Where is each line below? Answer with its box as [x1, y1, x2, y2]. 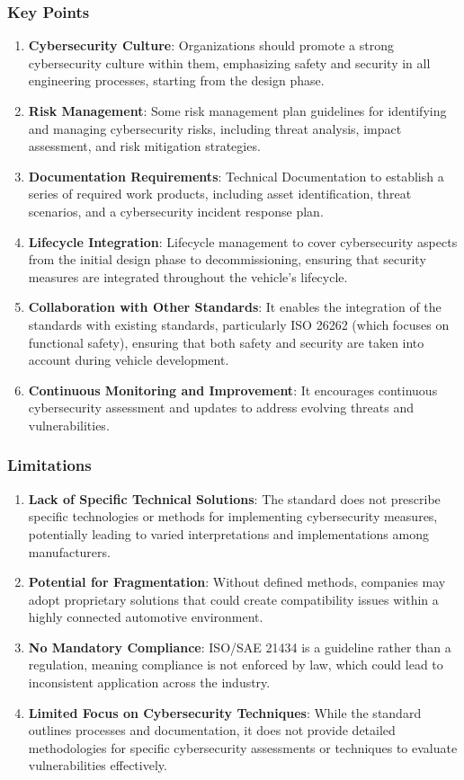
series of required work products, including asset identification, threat [28, 184, 412, 203]
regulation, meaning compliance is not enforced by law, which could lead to [28, 655, 443, 674]
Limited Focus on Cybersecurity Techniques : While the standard [28, 703, 422, 722]
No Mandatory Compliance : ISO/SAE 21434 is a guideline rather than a [28, 637, 451, 656]
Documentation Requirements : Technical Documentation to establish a [28, 166, 444, 185]
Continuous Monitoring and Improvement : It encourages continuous [28, 380, 438, 399]
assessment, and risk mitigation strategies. [28, 137, 261, 155]
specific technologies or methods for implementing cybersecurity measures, [28, 507, 438, 526]
